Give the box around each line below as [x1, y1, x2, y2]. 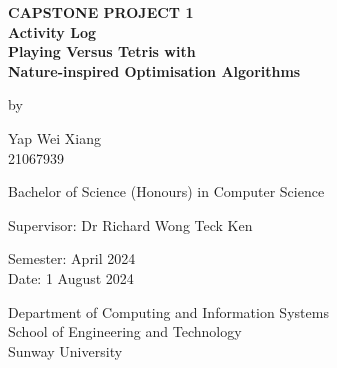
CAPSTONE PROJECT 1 [8, 2, 194, 22]
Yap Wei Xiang [8, 127, 101, 148]
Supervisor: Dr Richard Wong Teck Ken [8, 214, 253, 235]
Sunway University [8, 340, 123, 361]
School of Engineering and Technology [8, 321, 242, 342]
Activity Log [8, 21, 97, 42]
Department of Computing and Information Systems [8, 301, 329, 322]
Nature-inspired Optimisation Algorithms [8, 60, 301, 81]
